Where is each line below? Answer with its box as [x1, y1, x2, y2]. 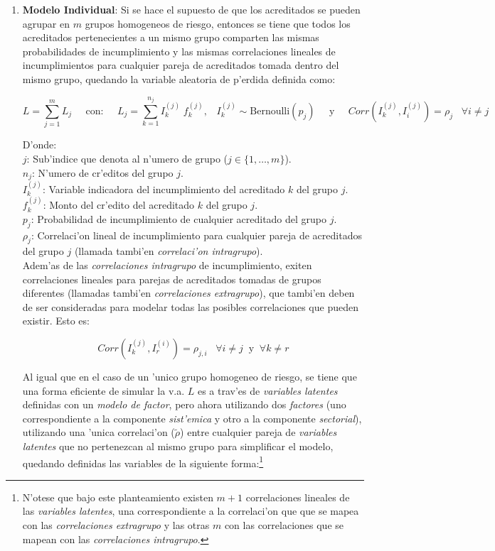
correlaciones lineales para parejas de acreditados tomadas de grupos [22, 271, 321, 286]
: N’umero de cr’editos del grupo [32, 165, 174, 180]
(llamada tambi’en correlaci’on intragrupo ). [74, 244, 263, 258]
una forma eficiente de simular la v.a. [22, 383, 185, 398]
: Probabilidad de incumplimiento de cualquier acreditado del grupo [31, 211, 327, 226]
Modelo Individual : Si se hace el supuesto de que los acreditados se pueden [22, 2, 361, 16]
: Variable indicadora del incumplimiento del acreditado [42, 181, 285, 196]
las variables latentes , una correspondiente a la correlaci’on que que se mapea [22, 503, 359, 518]
